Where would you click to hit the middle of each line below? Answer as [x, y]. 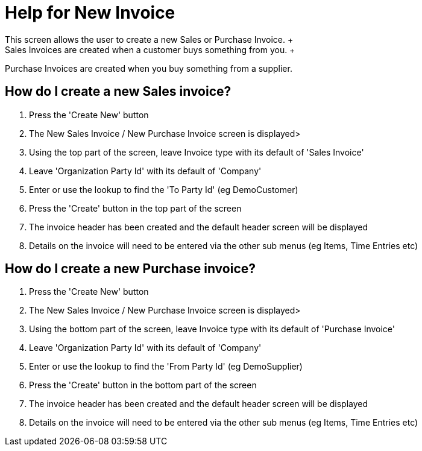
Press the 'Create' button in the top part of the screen [135, 208]
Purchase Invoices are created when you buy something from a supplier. [149, 68]
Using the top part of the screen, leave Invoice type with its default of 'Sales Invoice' [197, 152]
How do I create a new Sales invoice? [118, 92]
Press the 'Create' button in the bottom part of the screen [143, 385]
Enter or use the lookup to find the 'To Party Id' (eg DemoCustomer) [164, 189]
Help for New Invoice [90, 13]
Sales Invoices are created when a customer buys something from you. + [150, 49]
